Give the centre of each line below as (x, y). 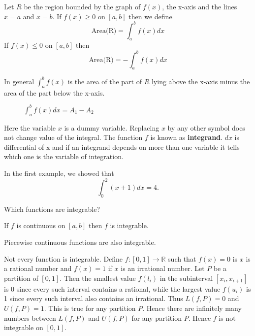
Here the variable (30, 127)
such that (182, 258)
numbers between (30, 318)
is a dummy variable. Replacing (112, 127)
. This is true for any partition (90, 308)
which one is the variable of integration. (64, 156)
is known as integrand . (186, 137)
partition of (21, 278)
